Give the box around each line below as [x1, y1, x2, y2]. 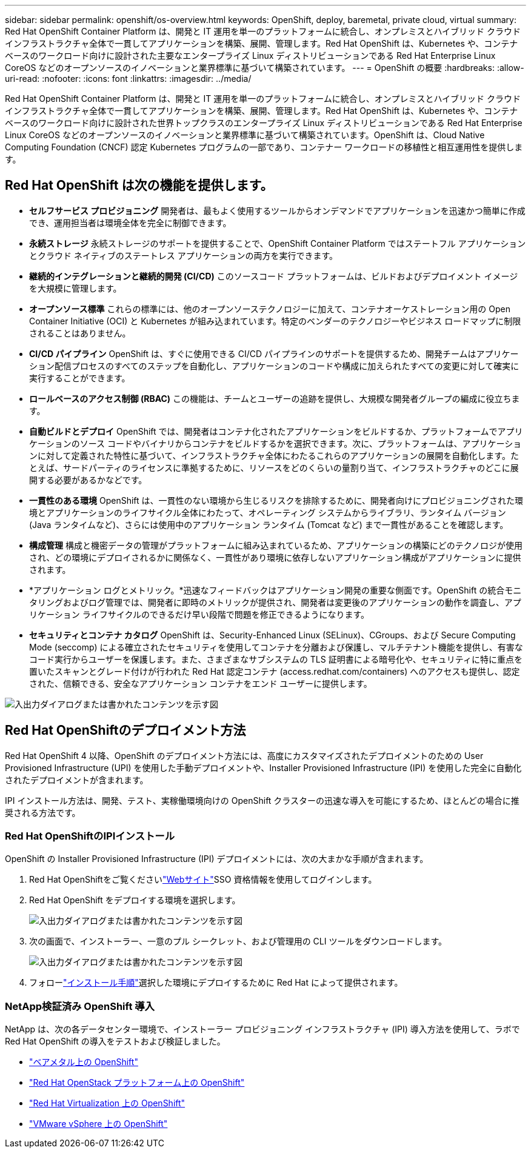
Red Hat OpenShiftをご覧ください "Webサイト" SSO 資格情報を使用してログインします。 [29, 874, 377, 885]
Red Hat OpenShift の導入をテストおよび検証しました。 [5, 1036, 225, 1047]
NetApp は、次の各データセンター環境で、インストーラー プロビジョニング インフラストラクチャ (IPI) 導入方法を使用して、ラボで [5, 1024, 520, 1035]
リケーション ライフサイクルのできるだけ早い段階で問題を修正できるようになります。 [29, 609, 369, 620]
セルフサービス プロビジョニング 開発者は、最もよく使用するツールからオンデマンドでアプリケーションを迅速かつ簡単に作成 [29, 205, 526, 216]
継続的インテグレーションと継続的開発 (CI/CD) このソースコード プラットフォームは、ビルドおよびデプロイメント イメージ [29, 270, 518, 281]
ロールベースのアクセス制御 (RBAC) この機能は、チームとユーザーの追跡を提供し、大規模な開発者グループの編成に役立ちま [29, 393, 520, 404]
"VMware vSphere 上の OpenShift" [29, 1118, 168, 1129]
